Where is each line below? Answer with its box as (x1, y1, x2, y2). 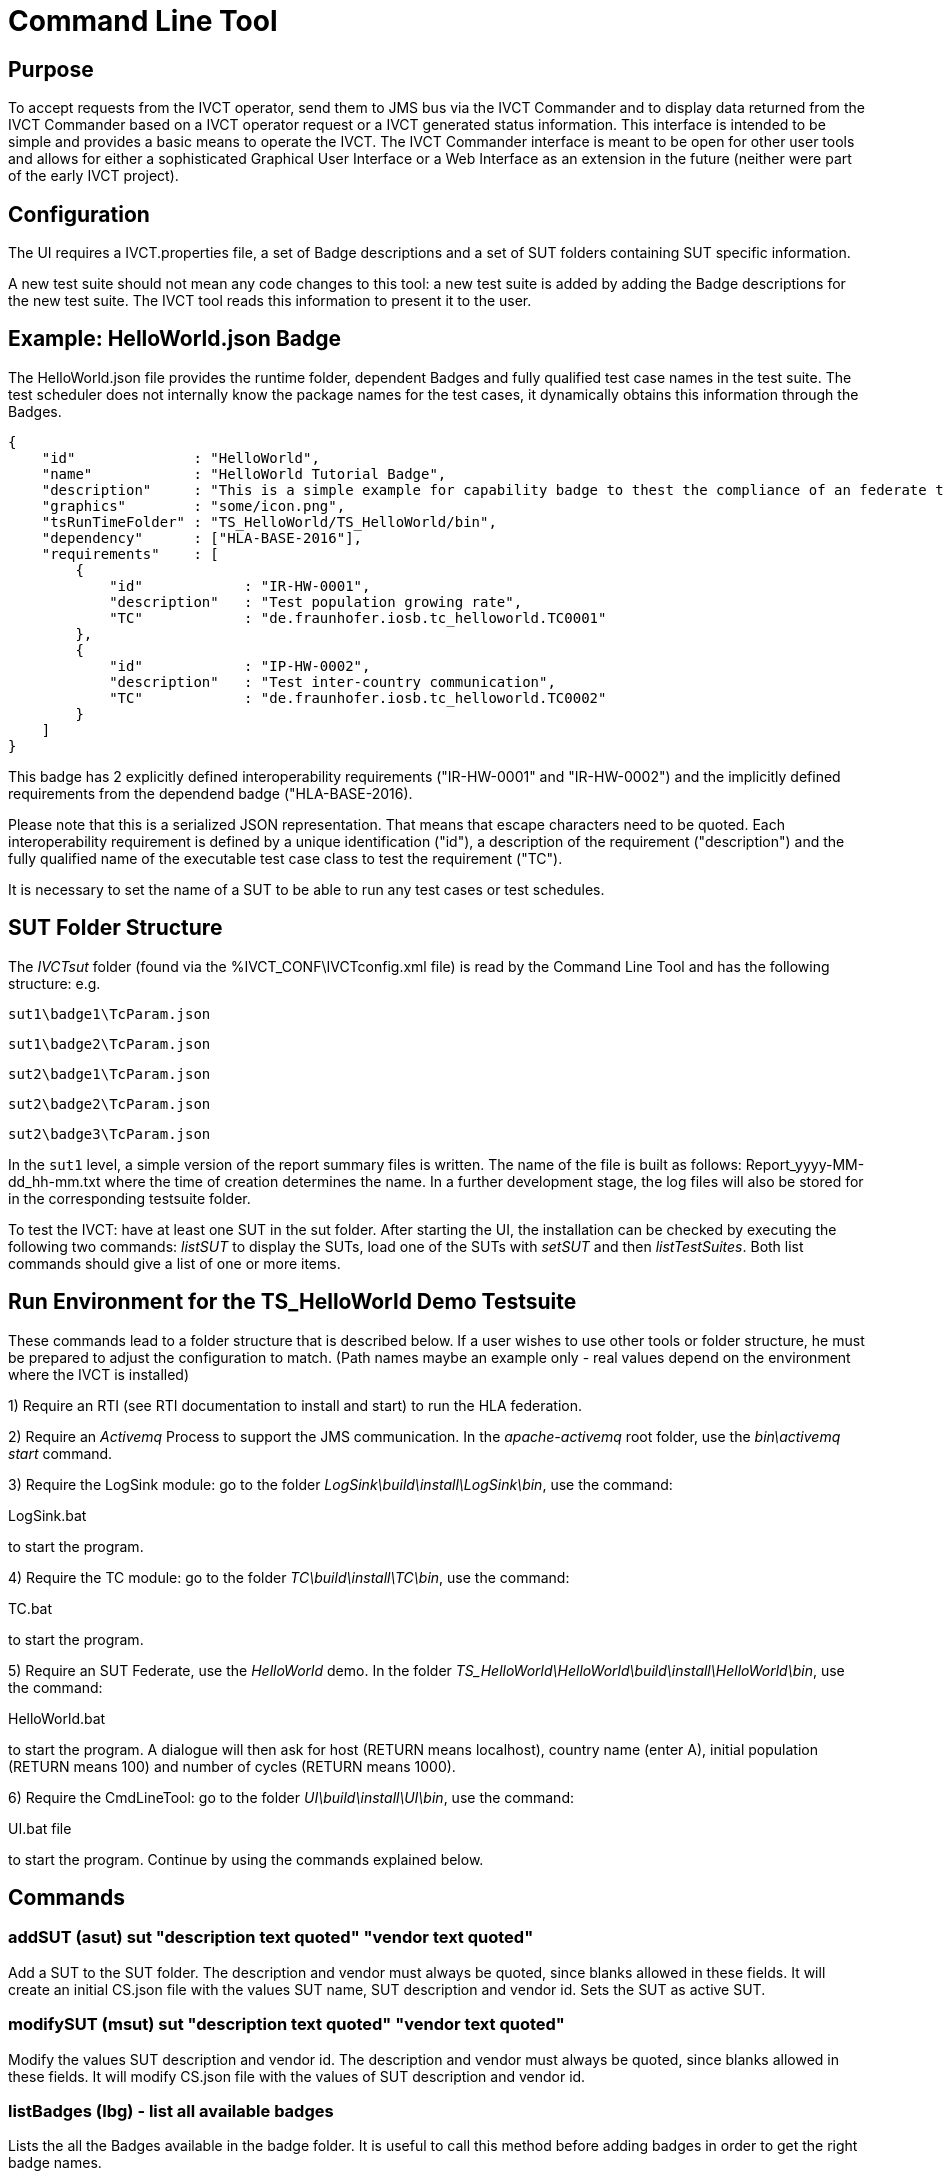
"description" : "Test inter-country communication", (109, 673, 556, 690)
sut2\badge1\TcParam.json (8, 1065, 211, 1082)
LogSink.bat (8, 1506, 87, 1524)
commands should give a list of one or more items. (8, 1254, 341, 1272)
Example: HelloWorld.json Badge (8, 326, 342, 352)
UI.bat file (8, 1819, 72, 1837)
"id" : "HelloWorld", (41, 449, 320, 466)
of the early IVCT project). (8, 167, 179, 185)
